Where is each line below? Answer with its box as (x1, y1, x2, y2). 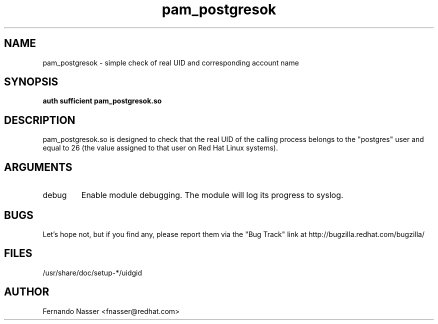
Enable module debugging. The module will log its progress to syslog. (81, 190, 343, 200)
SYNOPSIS (4, 75, 58, 88)
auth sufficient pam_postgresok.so (42, 96, 162, 105)
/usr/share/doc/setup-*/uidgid (42, 268, 142, 277)
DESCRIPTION (4, 113, 75, 126)
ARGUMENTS (4, 160, 72, 173)
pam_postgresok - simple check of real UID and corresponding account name (42, 58, 299, 67)
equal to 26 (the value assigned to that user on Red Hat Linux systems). (42, 143, 278, 152)
